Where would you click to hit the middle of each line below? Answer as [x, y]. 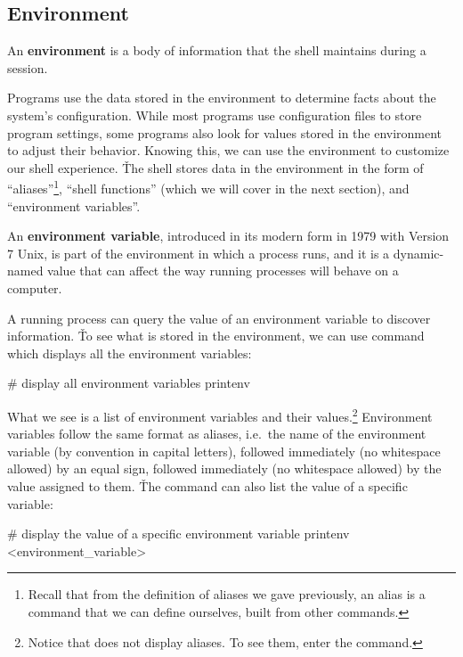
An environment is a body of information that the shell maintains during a [217, 50]
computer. [35, 287]
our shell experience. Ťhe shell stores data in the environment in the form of [215, 167]
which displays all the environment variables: [130, 353]
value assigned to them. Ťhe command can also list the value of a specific [207, 485]
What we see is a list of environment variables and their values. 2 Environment [220, 415]
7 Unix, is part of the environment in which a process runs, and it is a [199, 253]
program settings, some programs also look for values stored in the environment [225, 132]
